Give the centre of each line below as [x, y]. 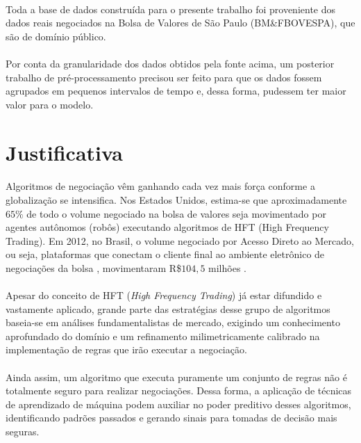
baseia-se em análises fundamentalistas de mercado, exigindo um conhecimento [173, 322]
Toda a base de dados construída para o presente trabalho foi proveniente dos [171, 9]
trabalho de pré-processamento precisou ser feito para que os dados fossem [164, 77]
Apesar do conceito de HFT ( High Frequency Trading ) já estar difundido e [164, 295]
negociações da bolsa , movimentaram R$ [94, 267]
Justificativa [64, 152]
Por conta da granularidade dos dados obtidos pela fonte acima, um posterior [170, 63]
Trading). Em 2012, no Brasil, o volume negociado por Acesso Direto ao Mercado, [180, 240]
